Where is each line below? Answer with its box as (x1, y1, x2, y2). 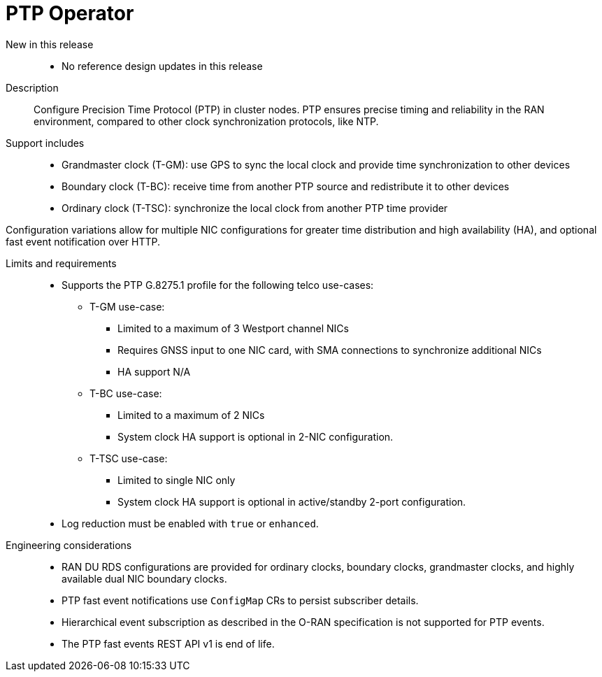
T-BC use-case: (89, 387, 162, 399)
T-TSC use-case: (89, 452, 168, 464)
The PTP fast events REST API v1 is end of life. (62, 637, 275, 650)
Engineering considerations (6, 539, 132, 551)
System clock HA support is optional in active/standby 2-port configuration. (117, 495, 466, 508)
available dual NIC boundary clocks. (62, 572, 227, 585)
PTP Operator (6, 1, 134, 25)
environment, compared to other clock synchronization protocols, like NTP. (34, 115, 379, 127)
